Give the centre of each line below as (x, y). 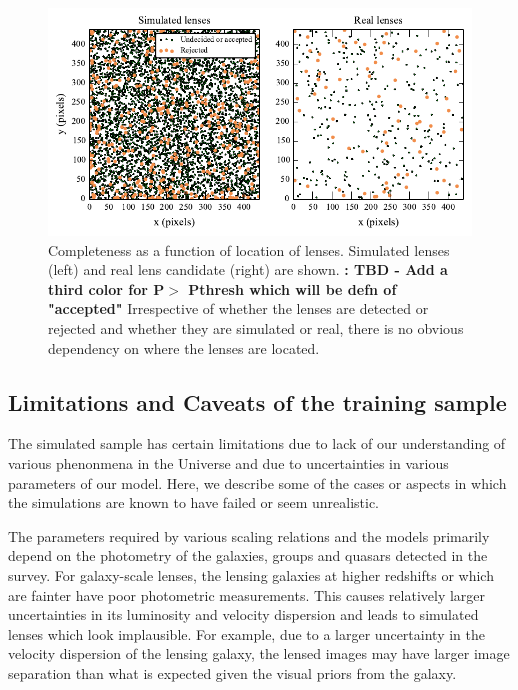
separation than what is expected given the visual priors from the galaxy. (232, 672)
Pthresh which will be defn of (292, 288)
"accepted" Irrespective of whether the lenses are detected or (238, 308)
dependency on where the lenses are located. (184, 347)
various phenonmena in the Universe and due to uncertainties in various (228, 463)
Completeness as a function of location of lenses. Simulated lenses (249, 249)
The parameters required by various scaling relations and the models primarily (249, 535)
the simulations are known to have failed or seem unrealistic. (194, 502)
